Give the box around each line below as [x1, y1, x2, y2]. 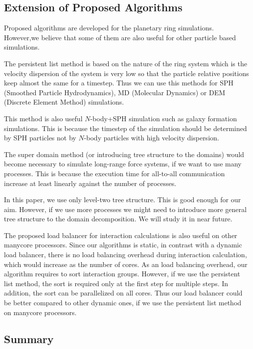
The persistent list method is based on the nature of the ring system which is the [4, 58, 247, 68]
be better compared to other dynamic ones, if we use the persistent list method [4, 297, 242, 308]
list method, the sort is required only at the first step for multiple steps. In [4, 278, 229, 288]
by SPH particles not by [4, 133, 76, 143]
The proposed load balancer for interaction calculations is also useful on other [4, 230, 237, 240]
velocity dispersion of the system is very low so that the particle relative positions [4, 68, 249, 78]
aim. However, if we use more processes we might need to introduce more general [4, 204, 247, 214]
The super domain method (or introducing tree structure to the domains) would [4, 149, 244, 159]
